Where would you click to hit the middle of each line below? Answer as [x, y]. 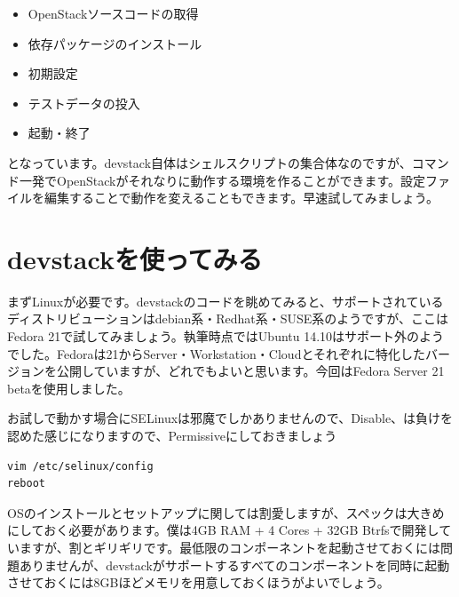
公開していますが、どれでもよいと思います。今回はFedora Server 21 [250, 371]
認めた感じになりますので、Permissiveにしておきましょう [172, 436]
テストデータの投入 [84, 103]
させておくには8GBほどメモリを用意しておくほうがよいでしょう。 [198, 582]
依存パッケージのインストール [115, 43]
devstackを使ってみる [135, 258]
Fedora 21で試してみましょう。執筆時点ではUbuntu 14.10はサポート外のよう [226, 336]
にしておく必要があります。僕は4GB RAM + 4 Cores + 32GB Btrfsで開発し [223, 530]
